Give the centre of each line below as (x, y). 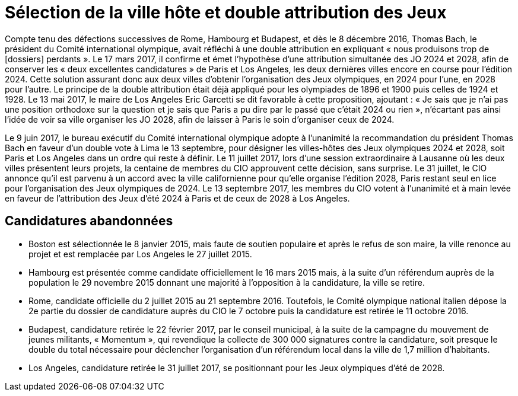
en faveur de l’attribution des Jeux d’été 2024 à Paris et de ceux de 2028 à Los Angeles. (177, 198)
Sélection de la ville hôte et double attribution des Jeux (226, 12)
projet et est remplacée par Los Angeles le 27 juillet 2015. (140, 254)
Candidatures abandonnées (89, 221)
